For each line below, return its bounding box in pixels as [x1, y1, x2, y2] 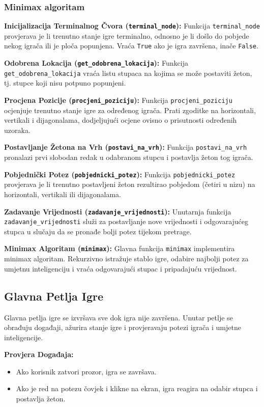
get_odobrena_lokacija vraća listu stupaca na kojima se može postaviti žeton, [4, 67, 252, 78]
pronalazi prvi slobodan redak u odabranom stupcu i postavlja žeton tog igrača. [4, 152, 253, 162]
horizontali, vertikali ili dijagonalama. [4, 188, 121, 199]
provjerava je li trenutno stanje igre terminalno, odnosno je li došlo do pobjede [4, 30, 249, 41]
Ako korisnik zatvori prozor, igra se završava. [16, 366, 157, 376]
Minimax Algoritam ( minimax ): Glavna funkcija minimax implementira [4, 243, 235, 254]
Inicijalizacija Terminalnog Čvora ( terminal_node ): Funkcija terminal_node [4, 20, 260, 31]
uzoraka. [4, 124, 31, 135]
